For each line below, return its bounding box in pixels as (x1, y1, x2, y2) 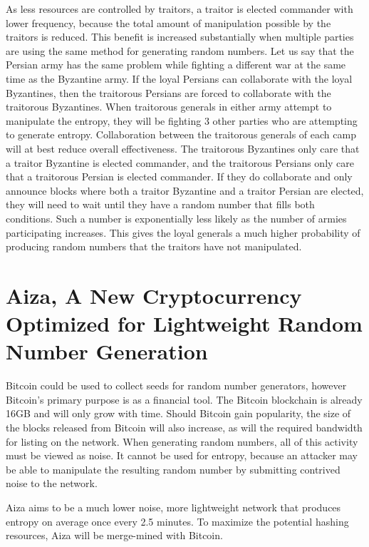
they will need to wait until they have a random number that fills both (6, 197, 315, 212)
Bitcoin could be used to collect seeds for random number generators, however (6, 378, 347, 393)
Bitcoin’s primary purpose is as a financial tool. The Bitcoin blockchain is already (6, 392, 363, 407)
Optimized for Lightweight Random (6, 309, 363, 338)
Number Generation (6, 337, 208, 366)
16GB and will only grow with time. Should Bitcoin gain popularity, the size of (6, 406, 351, 421)
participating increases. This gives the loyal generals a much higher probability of (6, 225, 360, 240)
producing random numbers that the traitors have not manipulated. (6, 239, 302, 254)
